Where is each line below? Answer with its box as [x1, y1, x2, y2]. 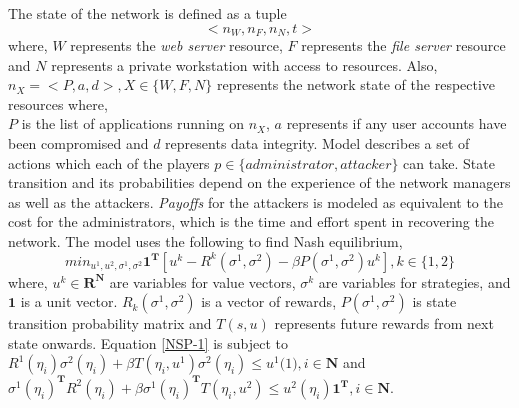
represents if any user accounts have [286, 113, 507, 134]
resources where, [8, 93, 108, 114]
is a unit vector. [20, 291, 118, 312]
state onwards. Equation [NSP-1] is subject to [8, 332, 288, 353]
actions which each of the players [8, 152, 210, 173]
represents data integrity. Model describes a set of [165, 133, 470, 154]
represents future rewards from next [274, 313, 494, 334]
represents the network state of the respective [216, 74, 496, 95]
